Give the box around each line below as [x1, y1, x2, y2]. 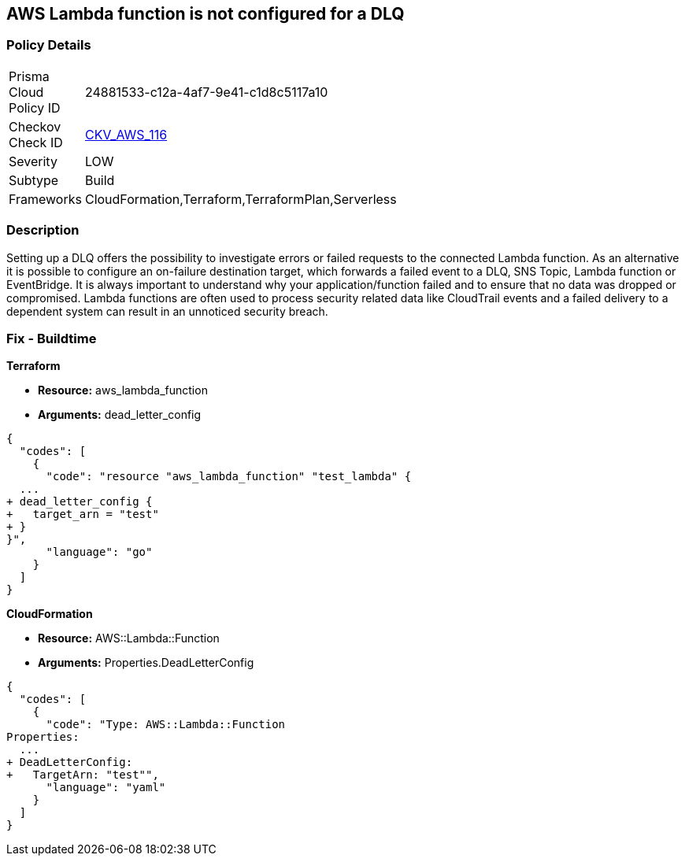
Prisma [9, 68, 50, 84]
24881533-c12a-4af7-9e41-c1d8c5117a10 [84, 83, 328, 100]
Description [6, 222, 80, 239]
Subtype [9, 172, 59, 188]
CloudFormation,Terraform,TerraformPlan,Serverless [84, 191, 397, 207]
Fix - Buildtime [6, 330, 97, 346]
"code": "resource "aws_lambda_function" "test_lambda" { [46, 470, 412, 483]
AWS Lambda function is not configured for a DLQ [6, 4, 405, 24]
